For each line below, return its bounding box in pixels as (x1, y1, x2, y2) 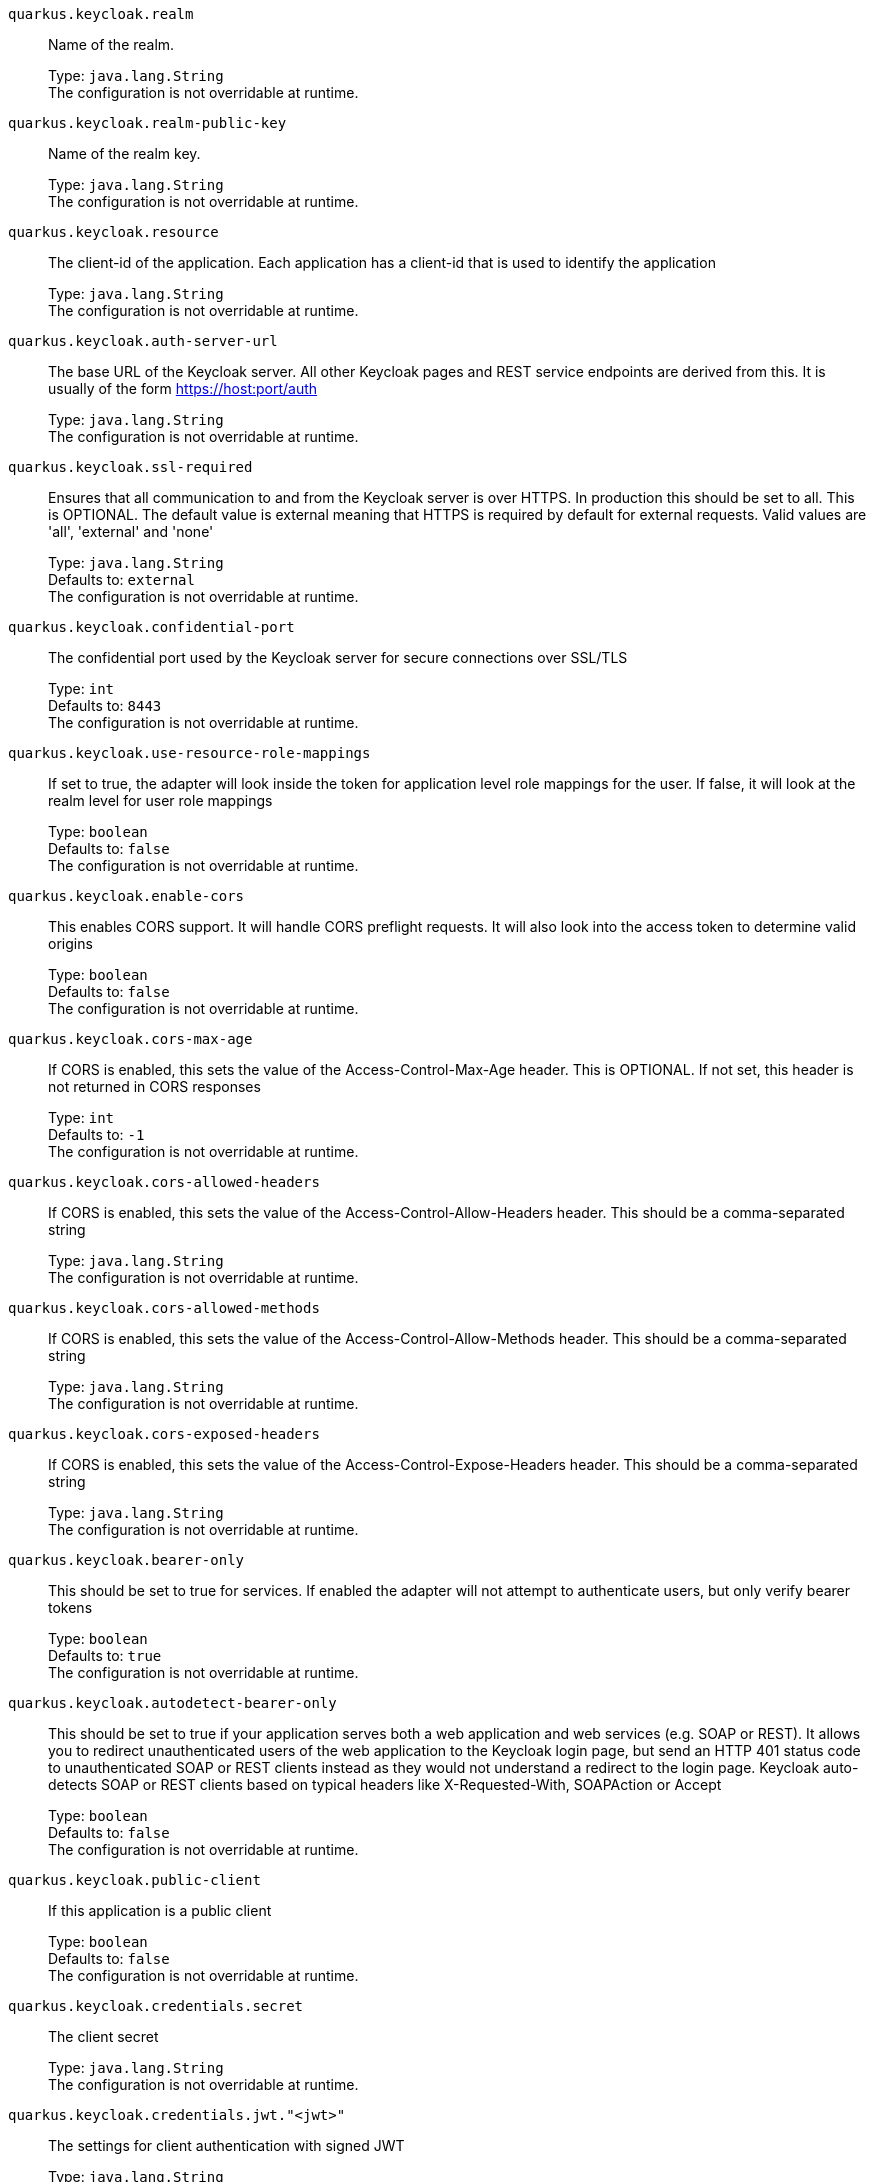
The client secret (48, 2028, 159, 2045)
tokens (48, 1599, 93, 1616)
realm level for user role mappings (48, 792, 273, 809)
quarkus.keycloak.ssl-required (8, 459, 253, 475)
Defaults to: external (48, 571, 195, 588)
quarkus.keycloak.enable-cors (8, 888, 245, 904)
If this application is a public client (48, 1902, 272, 1919)
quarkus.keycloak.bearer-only (8, 1552, 245, 1568)
